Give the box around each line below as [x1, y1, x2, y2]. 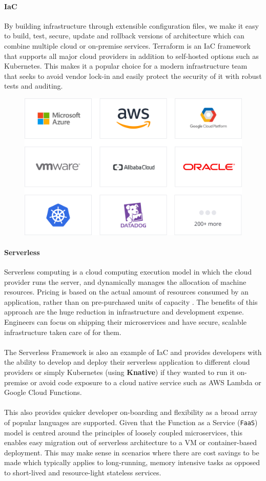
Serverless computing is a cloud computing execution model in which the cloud [4, 266, 252, 277]
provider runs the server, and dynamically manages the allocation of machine [4, 276, 247, 287]
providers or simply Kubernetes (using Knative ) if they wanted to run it [4, 366, 235, 377]
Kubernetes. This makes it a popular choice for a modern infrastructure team [4, 60, 248, 71]
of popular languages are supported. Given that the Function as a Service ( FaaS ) [4, 416, 258, 427]
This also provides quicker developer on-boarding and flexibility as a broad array [4, 407, 258, 417]
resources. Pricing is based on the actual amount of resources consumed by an [4, 286, 249, 297]
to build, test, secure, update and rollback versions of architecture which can [4, 30, 244, 41]
